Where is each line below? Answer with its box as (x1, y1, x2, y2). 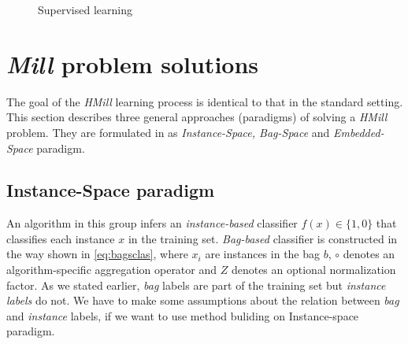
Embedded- (333, 124, 384, 140)
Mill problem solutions (6, 47, 259, 80)
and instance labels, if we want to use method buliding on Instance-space (6, 307, 359, 324)
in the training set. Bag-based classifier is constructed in (128, 230, 398, 246)
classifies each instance (6, 230, 115, 246)
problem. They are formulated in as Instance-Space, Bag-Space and (6, 124, 330, 140)
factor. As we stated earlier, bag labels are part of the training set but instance (6, 276, 386, 293)
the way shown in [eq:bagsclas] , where (6, 246, 188, 262)
